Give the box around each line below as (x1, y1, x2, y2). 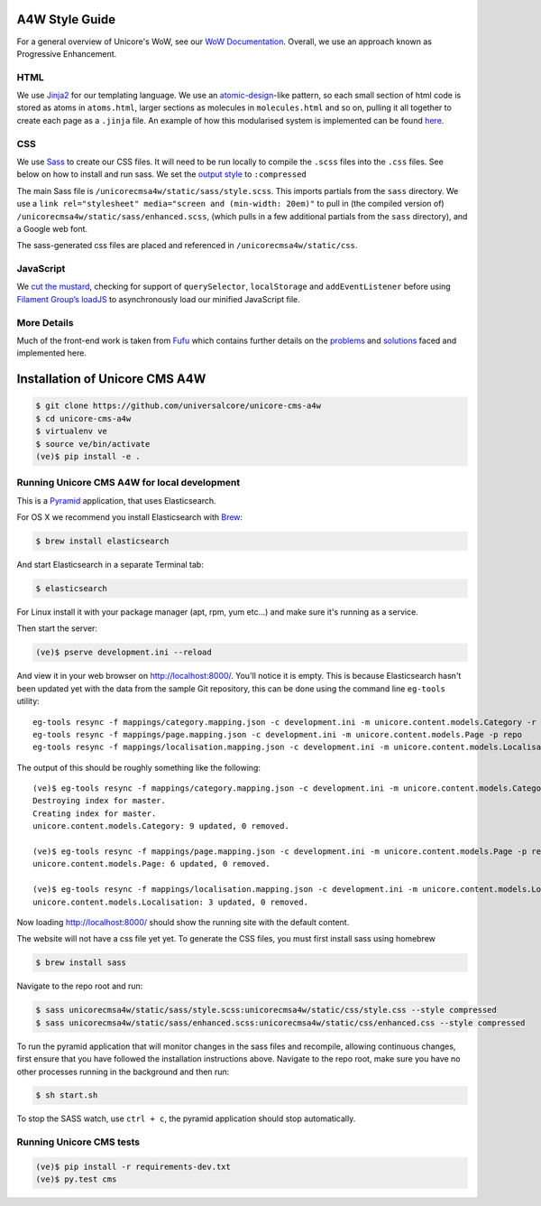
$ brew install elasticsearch (35, 536, 170, 546)
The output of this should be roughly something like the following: (16, 762, 261, 773)
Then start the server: (16, 623, 98, 634)
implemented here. (16, 348, 87, 358)
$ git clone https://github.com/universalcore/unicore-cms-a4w (35, 401, 322, 411)
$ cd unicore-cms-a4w (35, 413, 132, 423)
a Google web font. (16, 223, 88, 234)
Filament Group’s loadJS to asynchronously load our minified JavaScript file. (16, 293, 301, 304)
